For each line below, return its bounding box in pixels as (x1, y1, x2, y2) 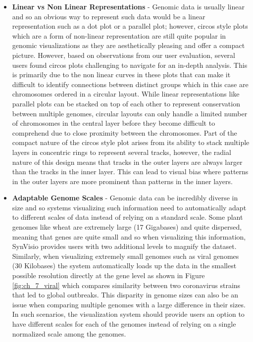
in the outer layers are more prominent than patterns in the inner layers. (12, 176, 233, 186)
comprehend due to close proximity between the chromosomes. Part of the (12, 127, 237, 138)
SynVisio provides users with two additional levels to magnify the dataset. (12, 241, 237, 251)
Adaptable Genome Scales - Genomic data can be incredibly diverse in (12, 193, 238, 203)
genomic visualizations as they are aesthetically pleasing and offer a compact (12, 40, 245, 50)
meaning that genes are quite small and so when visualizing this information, (12, 231, 246, 242)
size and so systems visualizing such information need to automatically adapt (12, 202, 247, 212)
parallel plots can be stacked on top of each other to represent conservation (12, 98, 240, 108)
